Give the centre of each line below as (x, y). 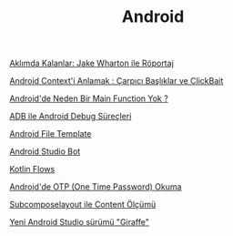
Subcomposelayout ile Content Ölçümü (83, 205)
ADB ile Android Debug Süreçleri (71, 117)
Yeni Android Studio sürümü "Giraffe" (80, 222)
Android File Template (51, 134)
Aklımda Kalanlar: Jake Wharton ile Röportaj (92, 63)
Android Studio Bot (45, 151)
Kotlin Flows (32, 169)
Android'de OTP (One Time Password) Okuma (96, 187)
